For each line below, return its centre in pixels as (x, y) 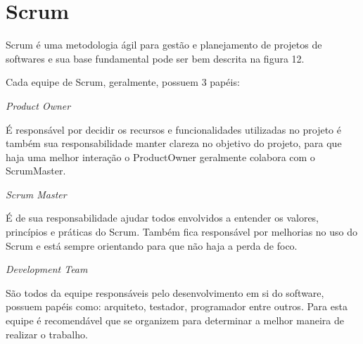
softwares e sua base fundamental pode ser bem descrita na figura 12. (155, 58)
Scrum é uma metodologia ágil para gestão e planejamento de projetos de (164, 45)
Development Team (47, 269)
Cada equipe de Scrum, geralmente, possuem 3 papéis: (123, 82)
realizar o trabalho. (47, 334)
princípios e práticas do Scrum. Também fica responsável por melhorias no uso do (182, 232)
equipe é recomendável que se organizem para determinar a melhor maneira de (175, 320)
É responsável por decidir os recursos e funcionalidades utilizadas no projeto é (173, 129)
